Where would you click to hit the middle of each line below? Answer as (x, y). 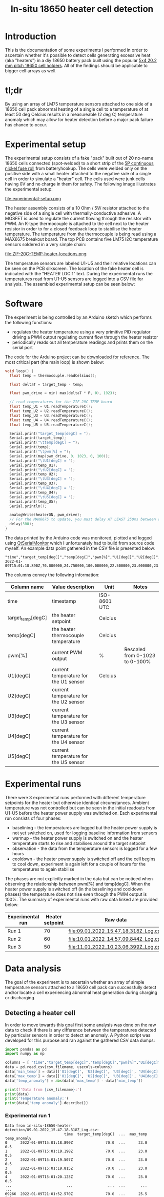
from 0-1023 (140, 655)
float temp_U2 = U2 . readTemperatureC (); (51, 411)
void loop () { (20, 371)
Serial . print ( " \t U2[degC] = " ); (42, 470)
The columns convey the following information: (52, 575)
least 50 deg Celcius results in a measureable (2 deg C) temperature (74, 114)
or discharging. (20, 997)
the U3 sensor (68, 722)
